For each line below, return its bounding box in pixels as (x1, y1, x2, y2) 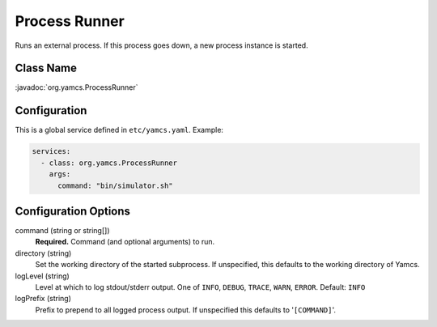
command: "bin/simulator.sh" (57, 180, 173, 190)
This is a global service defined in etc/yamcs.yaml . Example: (15, 125, 224, 135)
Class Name (15, 62, 77, 75)
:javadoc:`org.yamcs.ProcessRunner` (15, 83, 138, 92)
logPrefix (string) (15, 294, 72, 304)
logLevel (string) (15, 271, 70, 281)
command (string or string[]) (15, 226, 110, 236)
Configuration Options (15, 204, 131, 218)
